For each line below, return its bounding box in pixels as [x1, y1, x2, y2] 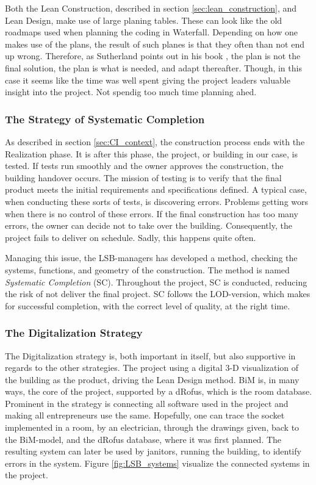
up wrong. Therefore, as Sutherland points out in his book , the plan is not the [5, 49, 301, 62]
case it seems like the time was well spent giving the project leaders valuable [5, 73, 290, 86]
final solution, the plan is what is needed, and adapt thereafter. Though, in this [5, 61, 302, 74]
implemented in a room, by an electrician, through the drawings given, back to [5, 421, 300, 434]
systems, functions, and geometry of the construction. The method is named [5, 263, 290, 276]
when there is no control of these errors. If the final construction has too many [5, 207, 298, 220]
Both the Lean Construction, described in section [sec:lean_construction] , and [5, 2, 297, 14]
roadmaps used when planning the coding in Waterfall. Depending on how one [5, 26, 298, 38]
